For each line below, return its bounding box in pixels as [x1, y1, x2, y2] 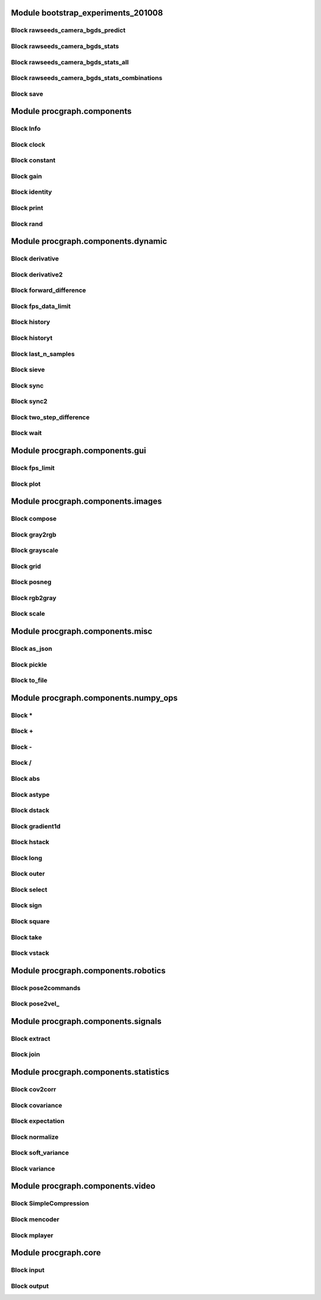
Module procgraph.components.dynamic [11, 236, 168, 247]
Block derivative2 [11, 270, 63, 278]
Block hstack [11, 838, 50, 846]
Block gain [11, 172, 42, 180]
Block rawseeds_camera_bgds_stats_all [11, 58, 129, 66]
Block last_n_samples [11, 349, 75, 358]
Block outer [11, 870, 45, 878]
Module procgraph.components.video [11, 1181, 156, 1192]
